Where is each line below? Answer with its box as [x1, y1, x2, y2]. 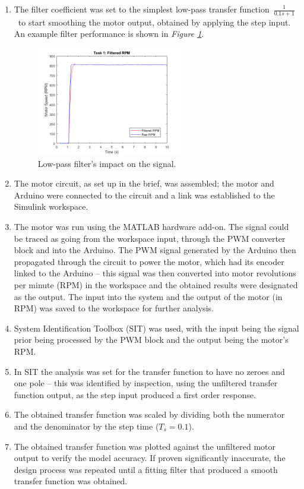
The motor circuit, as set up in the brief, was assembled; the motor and [14, 177, 274, 190]
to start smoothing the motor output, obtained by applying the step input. [18, 15, 291, 28]
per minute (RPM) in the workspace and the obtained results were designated [14, 279, 298, 291]
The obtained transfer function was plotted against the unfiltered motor [14, 440, 276, 452]
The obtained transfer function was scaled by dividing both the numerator [14, 408, 285, 421]
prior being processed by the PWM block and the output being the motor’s [14, 333, 289, 346]
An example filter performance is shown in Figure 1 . [14, 27, 204, 40]
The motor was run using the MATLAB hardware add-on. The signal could [14, 220, 289, 233]
